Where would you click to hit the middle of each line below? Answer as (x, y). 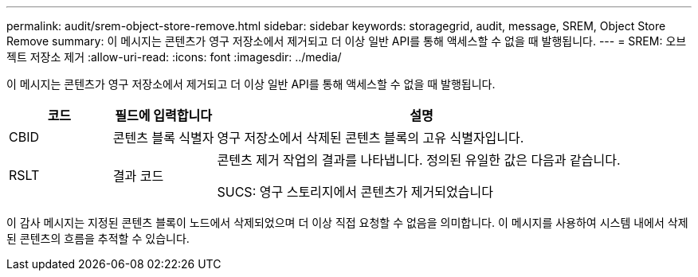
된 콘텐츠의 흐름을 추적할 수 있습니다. (98, 238)
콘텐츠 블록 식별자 (163, 138)
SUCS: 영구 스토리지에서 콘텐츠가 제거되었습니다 (355, 192)
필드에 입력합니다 (163, 115)
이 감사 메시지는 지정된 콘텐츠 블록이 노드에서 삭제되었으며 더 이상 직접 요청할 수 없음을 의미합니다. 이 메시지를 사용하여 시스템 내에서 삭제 (347, 222)
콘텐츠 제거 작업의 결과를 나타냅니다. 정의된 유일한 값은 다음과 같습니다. (419, 160)
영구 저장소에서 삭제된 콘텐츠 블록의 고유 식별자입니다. (371, 138)
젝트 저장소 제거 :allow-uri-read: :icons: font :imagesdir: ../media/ (174, 57)
